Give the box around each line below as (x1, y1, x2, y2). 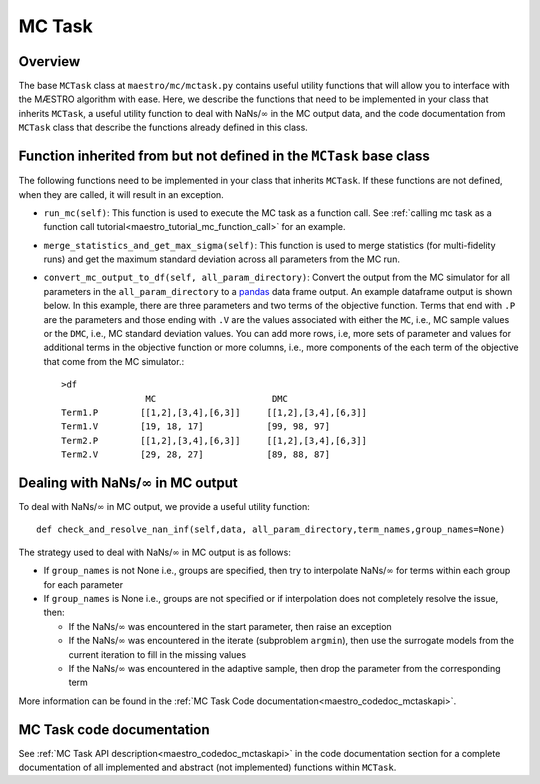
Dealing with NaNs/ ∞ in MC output (18, 474, 239, 491)
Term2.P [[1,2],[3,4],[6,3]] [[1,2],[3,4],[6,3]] (61, 435, 367, 446)
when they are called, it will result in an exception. (18, 188, 224, 200)
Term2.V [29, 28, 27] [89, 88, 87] (61, 449, 330, 460)
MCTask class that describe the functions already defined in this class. (18, 121, 309, 134)
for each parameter (43, 578, 124, 590)
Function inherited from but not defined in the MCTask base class (18, 148, 430, 165)
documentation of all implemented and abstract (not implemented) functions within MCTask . (18, 761, 397, 774)
